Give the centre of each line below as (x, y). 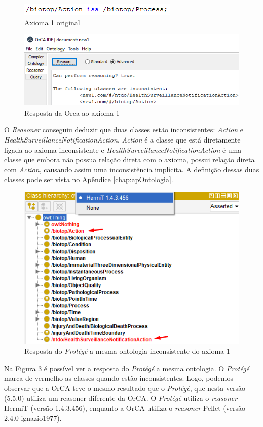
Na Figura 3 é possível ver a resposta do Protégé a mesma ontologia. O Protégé (127, 368)
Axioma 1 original (52, 22)
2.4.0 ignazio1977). (33, 418)
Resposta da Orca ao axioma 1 (72, 112)
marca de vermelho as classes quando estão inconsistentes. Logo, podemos (119, 378)
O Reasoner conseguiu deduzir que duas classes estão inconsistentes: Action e (124, 130)
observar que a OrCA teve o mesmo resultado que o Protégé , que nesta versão (125, 388)
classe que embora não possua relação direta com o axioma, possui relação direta (129, 159)
